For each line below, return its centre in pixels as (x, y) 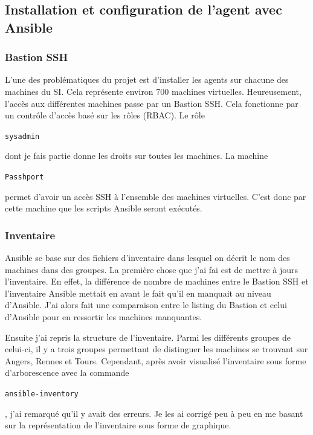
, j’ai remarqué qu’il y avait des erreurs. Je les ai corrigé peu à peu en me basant (154, 413)
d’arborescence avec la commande (67, 372)
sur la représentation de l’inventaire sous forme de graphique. (118, 425)
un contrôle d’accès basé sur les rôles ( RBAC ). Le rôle (105, 115)
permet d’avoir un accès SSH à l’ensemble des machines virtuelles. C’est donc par (156, 196)
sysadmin (22, 136)
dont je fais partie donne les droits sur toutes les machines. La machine (137, 156)
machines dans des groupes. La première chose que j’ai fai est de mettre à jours (152, 269)
